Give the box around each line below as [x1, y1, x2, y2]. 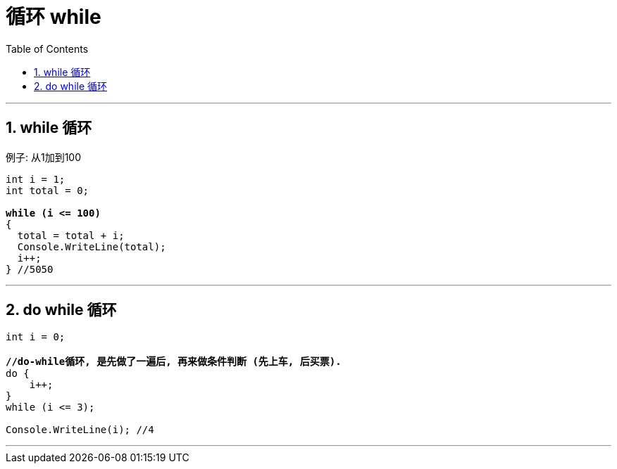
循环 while [6, 5, 101, 29]
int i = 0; [6, 331, 66, 343]
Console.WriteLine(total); [17, 240, 166, 252]
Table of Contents [6, 42, 89, 55]
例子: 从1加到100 [6, 150, 82, 163]
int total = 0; [6, 184, 89, 196]
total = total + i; [17, 229, 125, 241]
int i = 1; [6, 173, 66, 185]
